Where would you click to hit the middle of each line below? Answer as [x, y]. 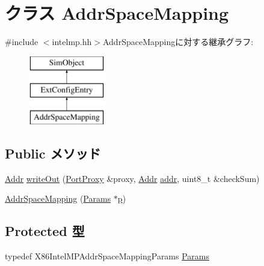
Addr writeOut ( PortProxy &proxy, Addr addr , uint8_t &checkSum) [132, 178]
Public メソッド [53, 153]
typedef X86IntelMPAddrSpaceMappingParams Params [107, 256]
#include [22, 42]
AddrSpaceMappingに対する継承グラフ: [178, 42]
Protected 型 [45, 231]
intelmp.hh [72, 42]
